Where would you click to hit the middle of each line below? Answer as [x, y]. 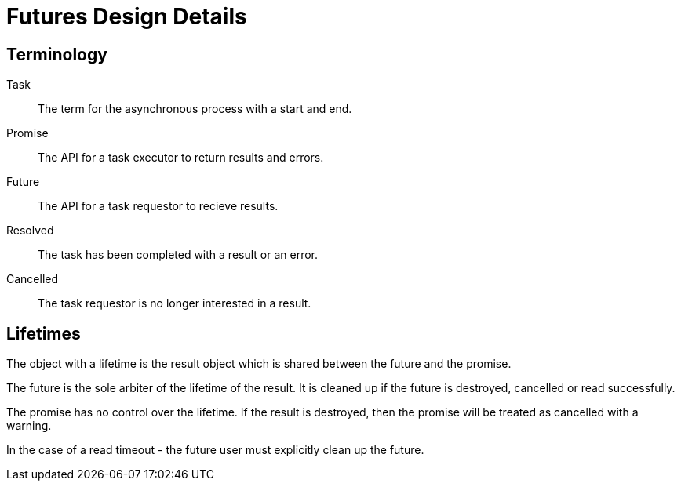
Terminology [57, 54]
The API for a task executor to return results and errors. [181, 158]
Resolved [30, 231]
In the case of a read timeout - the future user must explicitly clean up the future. [215, 450]
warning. [29, 426]
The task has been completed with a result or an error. [178, 255]
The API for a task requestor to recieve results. [158, 206]
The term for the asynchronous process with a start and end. [195, 109]
